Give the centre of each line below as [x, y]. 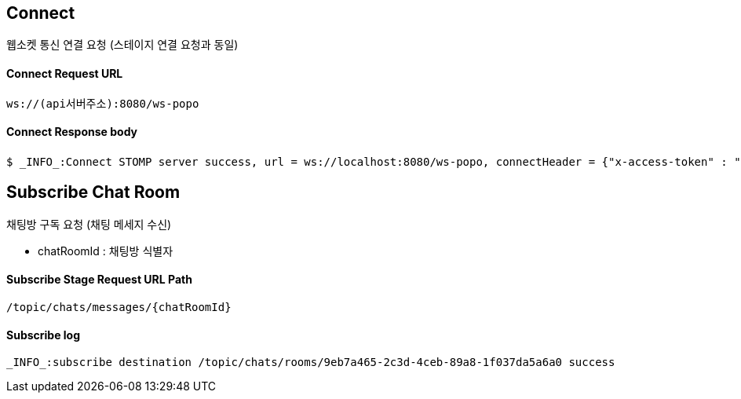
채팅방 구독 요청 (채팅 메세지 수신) [89, 224]
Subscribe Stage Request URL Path [99, 280]
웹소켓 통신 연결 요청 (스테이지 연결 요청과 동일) [122, 45]
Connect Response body [72, 132]
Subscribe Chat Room [93, 192]
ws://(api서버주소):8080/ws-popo [103, 103]
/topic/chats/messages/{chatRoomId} [119, 307]
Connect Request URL [65, 74]
